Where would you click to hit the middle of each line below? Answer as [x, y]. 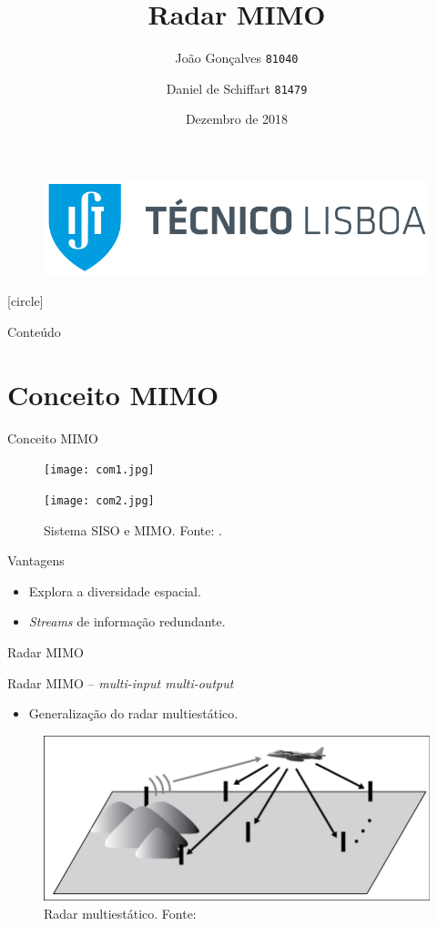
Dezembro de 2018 [237, 119]
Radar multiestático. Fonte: [120, 913]
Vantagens [36, 560]
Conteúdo [34, 332]
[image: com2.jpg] [99, 501]
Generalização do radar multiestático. [133, 713]
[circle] [25, 301]
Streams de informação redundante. [127, 621]
